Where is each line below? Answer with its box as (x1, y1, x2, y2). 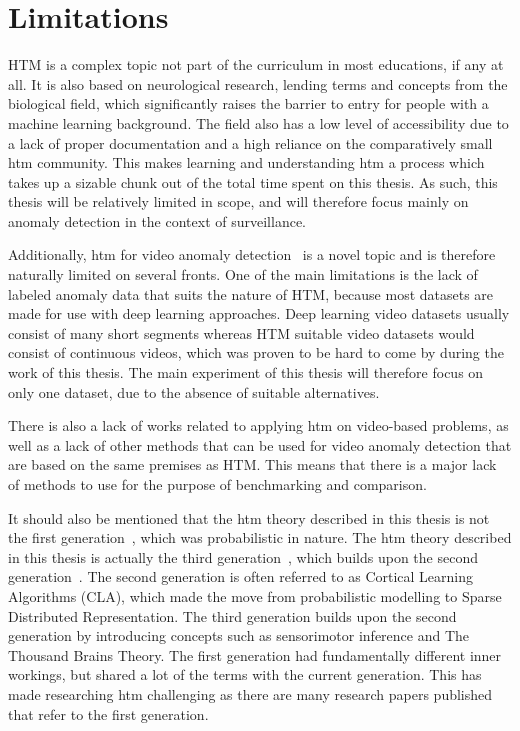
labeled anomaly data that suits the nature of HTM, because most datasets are (8, 283, 494, 304)
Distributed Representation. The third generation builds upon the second (8, 605, 457, 626)
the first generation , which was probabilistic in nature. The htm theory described (8, 527, 512, 548)
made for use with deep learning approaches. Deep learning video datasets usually (8, 303, 510, 324)
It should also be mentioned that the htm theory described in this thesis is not (8, 507, 490, 528)
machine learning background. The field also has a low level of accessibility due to (8, 112, 509, 133)
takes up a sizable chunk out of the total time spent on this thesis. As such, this (8, 171, 498, 192)
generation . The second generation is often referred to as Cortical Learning (8, 566, 474, 587)
